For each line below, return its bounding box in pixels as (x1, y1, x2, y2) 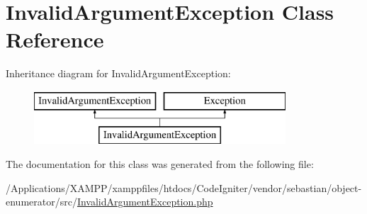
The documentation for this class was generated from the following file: (6, 157, 314, 171)
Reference (6, 25, 104, 54)
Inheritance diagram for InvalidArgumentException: (6, 66, 231, 81)
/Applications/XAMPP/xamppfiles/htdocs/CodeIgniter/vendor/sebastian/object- (6, 180, 362, 195)
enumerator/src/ (6, 194, 77, 209)
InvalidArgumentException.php (77, 194, 213, 209)
